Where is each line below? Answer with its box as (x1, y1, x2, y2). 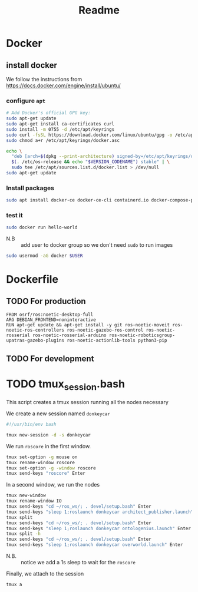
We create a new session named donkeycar (6, 410, 111, 417)
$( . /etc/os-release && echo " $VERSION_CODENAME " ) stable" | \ (11, 159, 170, 165)
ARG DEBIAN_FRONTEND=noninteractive (6, 317, 96, 323)
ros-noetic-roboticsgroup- (108, 332, 176, 339)
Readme (78, 4, 120, 17)
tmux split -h (6, 531, 41, 537)
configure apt (6, 97, 46, 105)
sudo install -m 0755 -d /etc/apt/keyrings (6, 126, 115, 133)
